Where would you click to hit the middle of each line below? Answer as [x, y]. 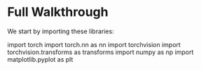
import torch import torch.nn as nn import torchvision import [94, 44]
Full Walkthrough [58, 12]
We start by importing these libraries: [61, 31]
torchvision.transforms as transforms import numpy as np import [100, 52]
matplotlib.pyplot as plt [40, 59]
